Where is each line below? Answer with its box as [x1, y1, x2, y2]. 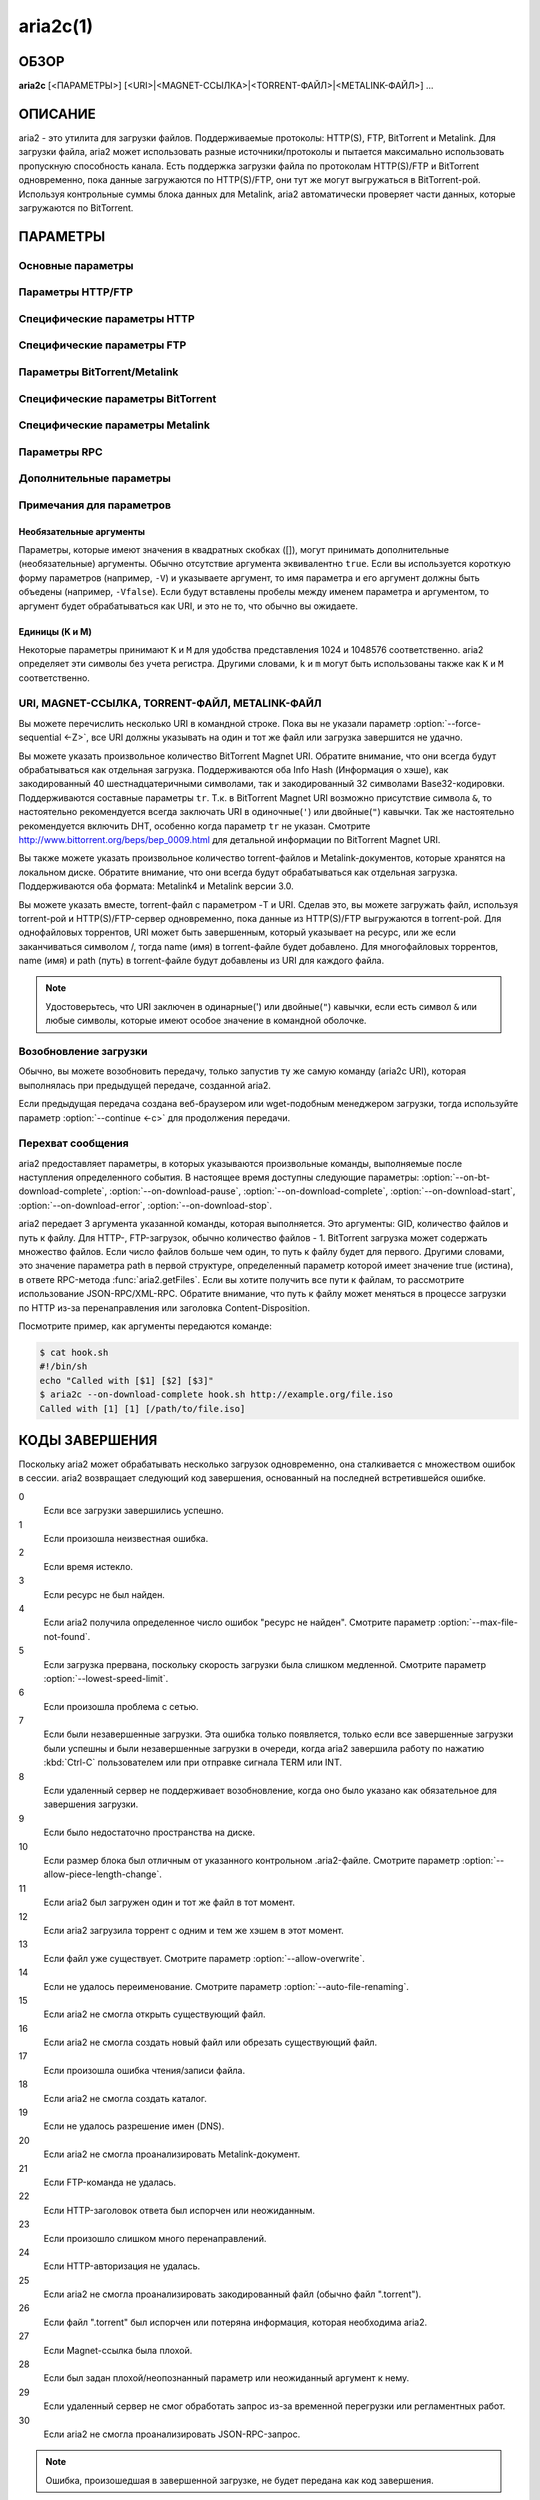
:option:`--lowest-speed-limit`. [43, 1672, 169, 1684]
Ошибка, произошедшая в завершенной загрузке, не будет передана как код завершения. [45, 2474, 434, 2486]
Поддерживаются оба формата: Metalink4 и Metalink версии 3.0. [18, 880, 294, 892]
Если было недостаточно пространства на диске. [43, 1826, 256, 1839]
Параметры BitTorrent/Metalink [18, 365, 179, 379]
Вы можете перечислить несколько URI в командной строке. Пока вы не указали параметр [18, 717, 412, 729]
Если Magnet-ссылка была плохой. [43, 2344, 193, 2356]
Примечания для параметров [18, 498, 172, 512]
